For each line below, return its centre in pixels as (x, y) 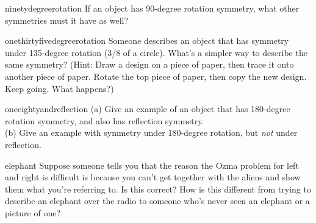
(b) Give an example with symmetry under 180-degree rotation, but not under (151, 133)
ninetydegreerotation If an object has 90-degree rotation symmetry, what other (152, 8)
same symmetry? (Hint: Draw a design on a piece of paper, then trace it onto (149, 64)
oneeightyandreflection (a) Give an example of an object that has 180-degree (148, 109)
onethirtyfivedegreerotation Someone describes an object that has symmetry (147, 41)
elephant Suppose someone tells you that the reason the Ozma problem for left (152, 165)
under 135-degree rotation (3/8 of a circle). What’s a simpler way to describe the (156, 52)
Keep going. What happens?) (59, 88)
